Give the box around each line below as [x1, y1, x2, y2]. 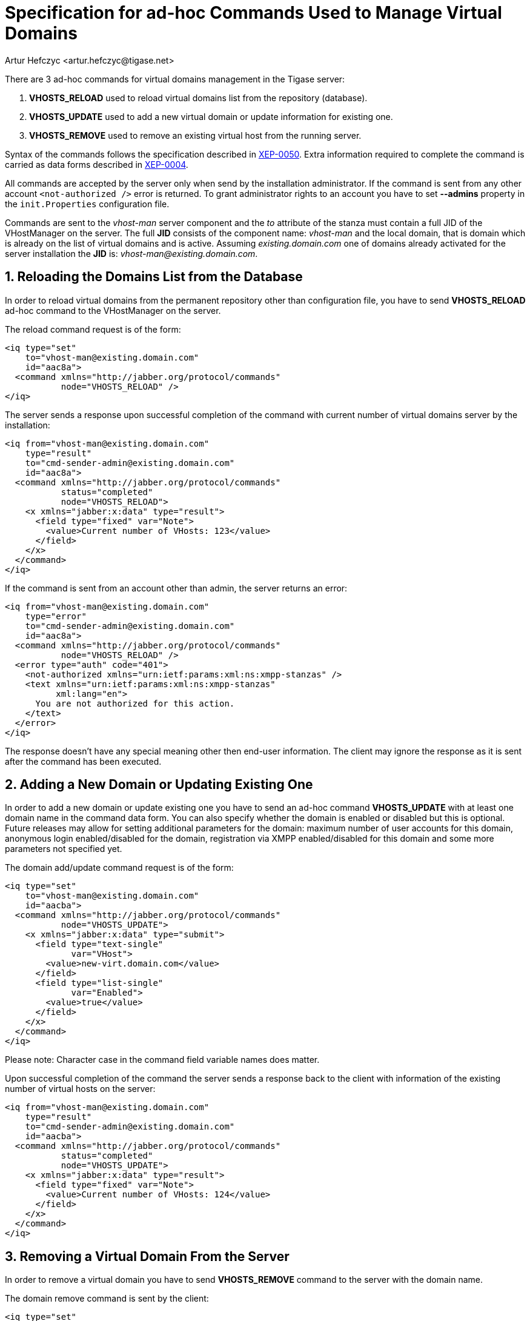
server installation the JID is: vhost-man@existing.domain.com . [5, 248, 258, 259]
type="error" [25, 611, 87, 621]
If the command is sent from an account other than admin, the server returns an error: [5, 582, 348, 593]
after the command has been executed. [5, 756, 162, 767]
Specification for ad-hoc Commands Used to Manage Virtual [5, 2, 502, 23]
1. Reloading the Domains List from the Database [5, 269, 303, 285]
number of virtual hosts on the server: [5, 1083, 156, 1094]
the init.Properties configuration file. [5, 198, 170, 209]
